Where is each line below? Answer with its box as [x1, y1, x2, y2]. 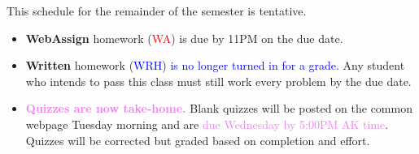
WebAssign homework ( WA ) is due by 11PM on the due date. [25, 29, 343, 46]
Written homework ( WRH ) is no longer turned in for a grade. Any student [25, 57, 405, 74]
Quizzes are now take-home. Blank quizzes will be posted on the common [25, 100, 412, 117]
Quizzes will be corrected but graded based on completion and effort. [25, 131, 370, 148]
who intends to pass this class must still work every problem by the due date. [25, 72, 412, 89]
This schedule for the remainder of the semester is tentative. [7, 2, 307, 19]
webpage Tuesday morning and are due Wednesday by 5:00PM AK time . [25, 115, 389, 132]
